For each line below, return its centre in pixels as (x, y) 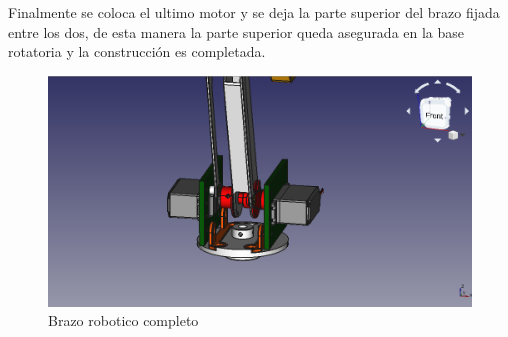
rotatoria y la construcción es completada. (137, 51)
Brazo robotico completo (123, 320)
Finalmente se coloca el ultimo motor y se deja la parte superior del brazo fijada (254, 12)
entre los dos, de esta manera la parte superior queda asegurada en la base (236, 31)
